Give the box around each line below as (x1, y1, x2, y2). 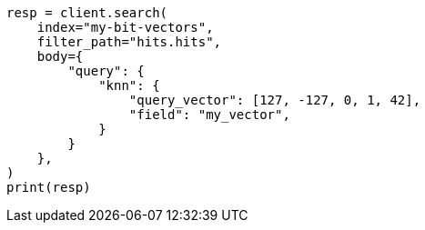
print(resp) (6, 180, 91, 195)
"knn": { (98, 78, 160, 93)
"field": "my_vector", (128, 107, 290, 122)
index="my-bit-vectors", (36, 20, 214, 35)
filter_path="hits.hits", (36, 35, 222, 49)
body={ (36, 49, 84, 64)
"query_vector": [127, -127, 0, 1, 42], (128, 93, 421, 107)
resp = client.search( (6, 5, 168, 20)
